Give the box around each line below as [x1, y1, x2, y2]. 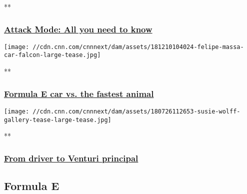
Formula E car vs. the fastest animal [4, 87, 154, 99]
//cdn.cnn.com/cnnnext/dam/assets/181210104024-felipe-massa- [32, 43, 244, 50]
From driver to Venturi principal [4, 151, 138, 164]
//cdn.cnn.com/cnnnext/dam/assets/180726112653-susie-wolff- [32, 107, 240, 115]
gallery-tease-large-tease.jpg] [4, 116, 111, 123]
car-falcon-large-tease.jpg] [4, 51, 101, 59]
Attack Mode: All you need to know [4, 22, 152, 35]
